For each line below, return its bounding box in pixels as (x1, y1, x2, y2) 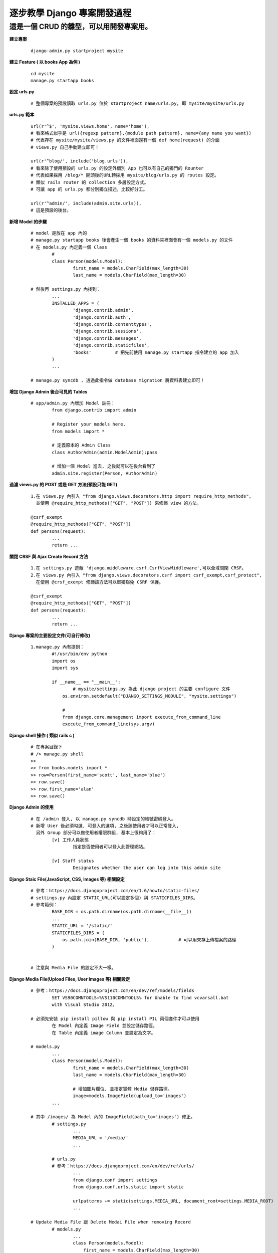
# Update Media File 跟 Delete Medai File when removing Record (31, 1219, 191, 1225)
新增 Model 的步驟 (9, 219, 47, 225)
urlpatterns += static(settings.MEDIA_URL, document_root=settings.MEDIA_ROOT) (73, 1198, 274, 1204)
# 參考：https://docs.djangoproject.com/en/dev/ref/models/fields (31, 988, 195, 993)
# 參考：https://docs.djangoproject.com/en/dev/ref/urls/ (52, 1163, 195, 1169)
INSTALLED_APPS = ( (52, 300, 100, 306)
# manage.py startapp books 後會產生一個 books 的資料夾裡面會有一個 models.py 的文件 (31, 237, 233, 243)
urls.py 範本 (9, 112, 35, 118)
